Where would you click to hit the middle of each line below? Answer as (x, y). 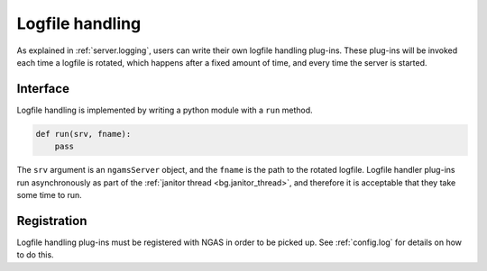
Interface (43, 89)
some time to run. (50, 194)
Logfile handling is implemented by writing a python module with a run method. (165, 110)
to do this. (35, 255)
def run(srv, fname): (83, 134)
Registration (52, 221)
